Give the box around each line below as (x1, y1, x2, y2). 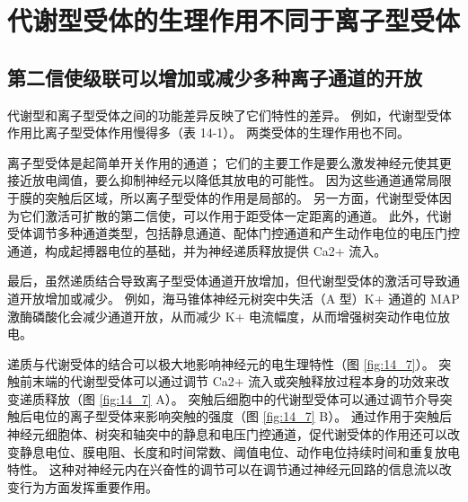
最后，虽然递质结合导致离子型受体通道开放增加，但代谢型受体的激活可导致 (7, 271, 447, 290)
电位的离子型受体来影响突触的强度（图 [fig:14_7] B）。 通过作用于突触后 (31, 407, 452, 426)
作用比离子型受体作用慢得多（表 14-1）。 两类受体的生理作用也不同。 (7, 123, 410, 142)
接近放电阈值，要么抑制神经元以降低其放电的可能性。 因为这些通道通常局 (7, 171, 439, 189)
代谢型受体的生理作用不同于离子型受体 (7, 2, 461, 39)
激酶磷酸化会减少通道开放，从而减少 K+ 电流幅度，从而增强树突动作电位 (7, 306, 438, 325)
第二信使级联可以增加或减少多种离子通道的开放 (7, 63, 422, 91)
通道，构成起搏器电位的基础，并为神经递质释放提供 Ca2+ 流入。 (7, 241, 387, 260)
